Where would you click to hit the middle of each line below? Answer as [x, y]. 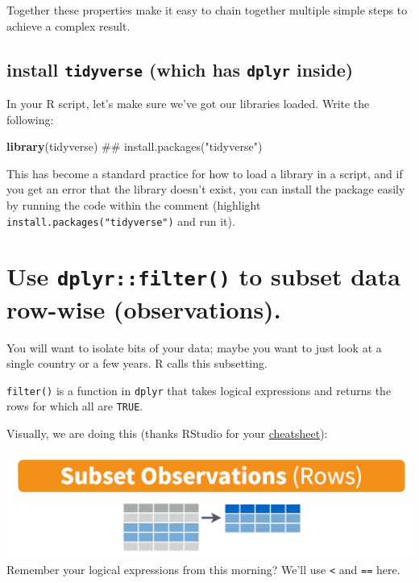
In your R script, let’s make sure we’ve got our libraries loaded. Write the [188, 103]
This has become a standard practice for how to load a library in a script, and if [205, 173]
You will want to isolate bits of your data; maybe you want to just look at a [194, 347]
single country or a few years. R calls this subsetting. [137, 363]
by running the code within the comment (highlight [134, 204]
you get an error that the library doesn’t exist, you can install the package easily [206, 189]
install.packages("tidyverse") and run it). [121, 221]
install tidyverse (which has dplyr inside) [180, 69]
